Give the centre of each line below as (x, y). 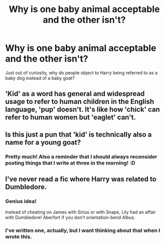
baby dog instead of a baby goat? (40, 78)
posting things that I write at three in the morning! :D (70, 163)
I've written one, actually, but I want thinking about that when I (83, 230)
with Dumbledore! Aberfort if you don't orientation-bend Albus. (70, 217)
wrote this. (19, 237)
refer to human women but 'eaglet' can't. (71, 117)
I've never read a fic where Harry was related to (81, 179)
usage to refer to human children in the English (80, 102)
